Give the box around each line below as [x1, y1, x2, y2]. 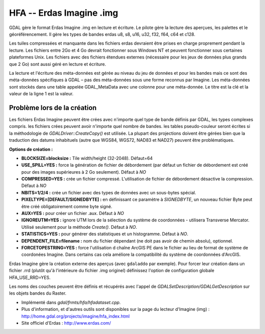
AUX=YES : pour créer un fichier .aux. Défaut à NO [21, 211, 124, 216]
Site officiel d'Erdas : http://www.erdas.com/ [21, 320, 111, 326]
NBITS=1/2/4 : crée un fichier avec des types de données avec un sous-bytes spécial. [21, 189, 196, 195]
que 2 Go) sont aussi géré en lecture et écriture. [9, 61, 106, 67]
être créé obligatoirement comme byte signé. [21, 203, 112, 209]
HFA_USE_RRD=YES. [9, 274, 51, 280]
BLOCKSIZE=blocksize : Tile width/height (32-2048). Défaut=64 [21, 155, 153, 161]
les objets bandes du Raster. [9, 290, 67, 296]
